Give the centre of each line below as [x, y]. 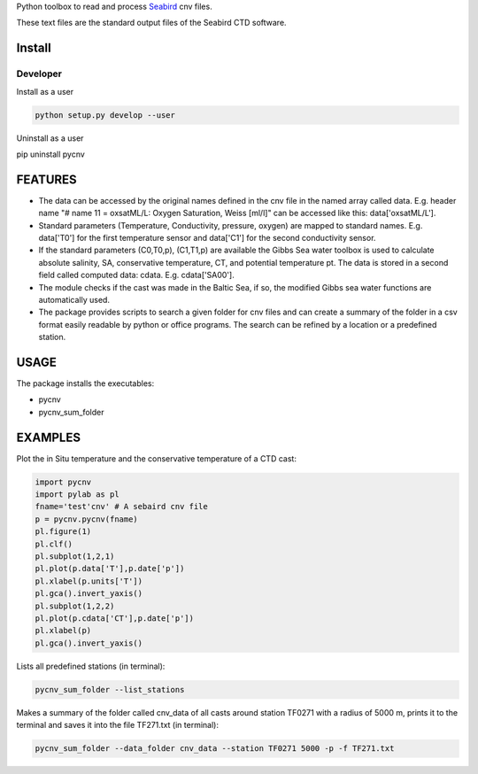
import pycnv [63, 482]
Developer [39, 74]
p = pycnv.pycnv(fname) [87, 519]
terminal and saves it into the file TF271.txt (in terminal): [117, 725]
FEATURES [46, 179]
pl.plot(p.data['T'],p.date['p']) [110, 569]
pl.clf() [54, 544]
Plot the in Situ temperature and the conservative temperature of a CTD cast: [156, 458]
